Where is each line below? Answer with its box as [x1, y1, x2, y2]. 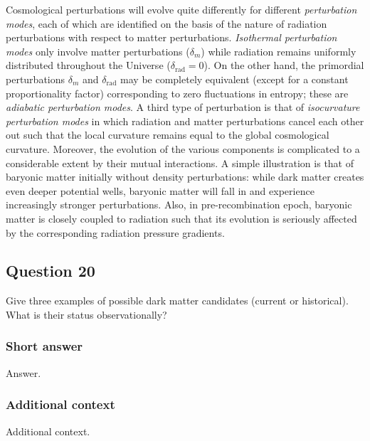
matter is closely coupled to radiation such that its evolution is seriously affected [6, 211, 357, 225]
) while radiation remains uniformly [201, 43, 356, 58]
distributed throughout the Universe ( [6, 58, 171, 73]
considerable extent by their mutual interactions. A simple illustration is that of [6, 155, 354, 170]
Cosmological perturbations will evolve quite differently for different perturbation [6, 2, 357, 16]
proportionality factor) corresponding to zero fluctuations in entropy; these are [6, 85, 349, 100]
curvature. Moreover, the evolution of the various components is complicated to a [6, 141, 360, 156]
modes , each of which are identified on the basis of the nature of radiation [6, 16, 327, 31]
